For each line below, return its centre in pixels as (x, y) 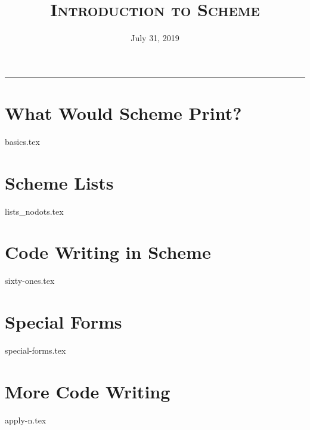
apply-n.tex (26, 420)
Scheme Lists (59, 182)
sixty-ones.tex (30, 281)
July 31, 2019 (155, 38)
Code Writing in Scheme (108, 252)
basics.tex (22, 141)
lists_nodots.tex (34, 211)
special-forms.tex (35, 350)
